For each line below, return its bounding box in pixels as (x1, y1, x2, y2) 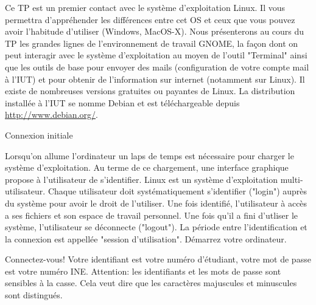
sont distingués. (5, 289, 63, 301)
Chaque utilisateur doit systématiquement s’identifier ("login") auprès (47, 185, 307, 197)
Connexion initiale (5, 128, 73, 141)
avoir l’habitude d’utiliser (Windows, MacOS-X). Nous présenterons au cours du (5, 25, 304, 38)
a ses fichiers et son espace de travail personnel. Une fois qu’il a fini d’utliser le (5, 208, 298, 221)
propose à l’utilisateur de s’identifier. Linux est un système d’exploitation (5, 173, 278, 185)
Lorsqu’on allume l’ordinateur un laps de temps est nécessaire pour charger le (5, 149, 294, 162)
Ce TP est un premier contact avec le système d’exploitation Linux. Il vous (5, 1, 285, 13)
